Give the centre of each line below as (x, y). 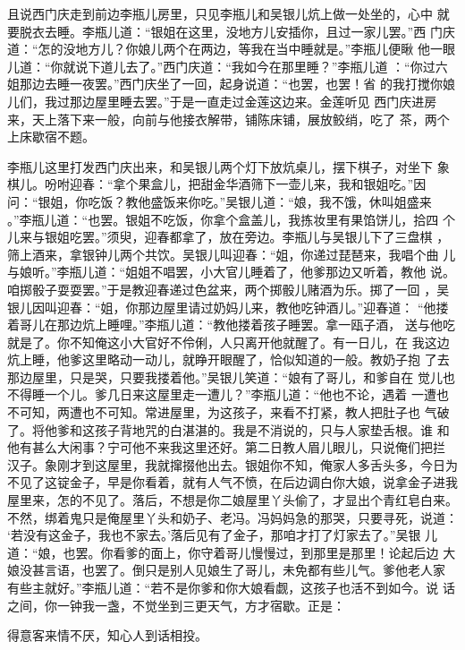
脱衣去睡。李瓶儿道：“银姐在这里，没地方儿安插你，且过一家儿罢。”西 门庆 (237, 31)
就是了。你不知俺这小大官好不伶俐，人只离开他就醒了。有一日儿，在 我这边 (228, 342)
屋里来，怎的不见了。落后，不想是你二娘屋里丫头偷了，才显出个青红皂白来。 (232, 500)
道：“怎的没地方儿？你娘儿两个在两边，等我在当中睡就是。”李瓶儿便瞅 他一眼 (231, 49)
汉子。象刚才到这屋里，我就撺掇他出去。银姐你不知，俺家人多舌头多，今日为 (232, 464)
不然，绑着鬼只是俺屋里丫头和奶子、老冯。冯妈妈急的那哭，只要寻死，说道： (232, 517)
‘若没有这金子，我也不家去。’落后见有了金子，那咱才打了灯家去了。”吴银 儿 (223, 535)
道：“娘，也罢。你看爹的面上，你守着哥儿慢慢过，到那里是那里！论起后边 (223, 552)
